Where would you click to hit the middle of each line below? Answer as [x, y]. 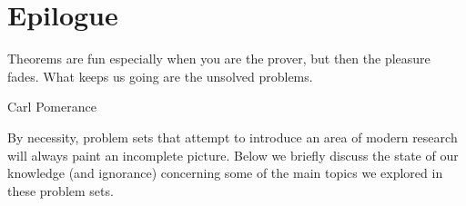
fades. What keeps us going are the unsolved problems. [160, 76]
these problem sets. [61, 190]
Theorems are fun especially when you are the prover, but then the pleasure [219, 59]
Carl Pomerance [52, 107]
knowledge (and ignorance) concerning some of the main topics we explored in [225, 173]
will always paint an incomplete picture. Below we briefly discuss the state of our [233, 155]
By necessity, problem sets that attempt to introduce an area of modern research [233, 137]
